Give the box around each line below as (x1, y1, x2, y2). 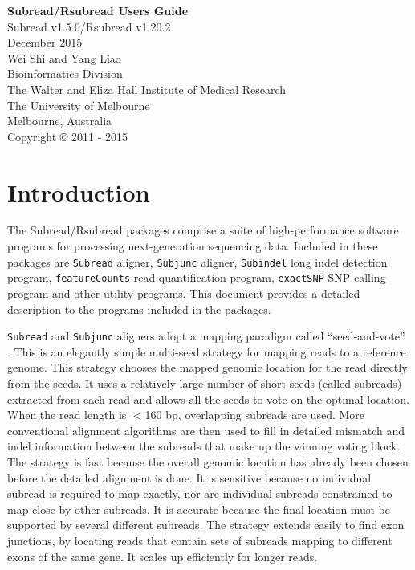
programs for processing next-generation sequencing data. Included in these (7, 238, 378, 254)
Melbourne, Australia (7, 112, 112, 129)
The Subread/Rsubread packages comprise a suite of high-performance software (7, 222, 399, 238)
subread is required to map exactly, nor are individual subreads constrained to (7, 485, 393, 502)
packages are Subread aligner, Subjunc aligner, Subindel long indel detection (7, 253, 388, 270)
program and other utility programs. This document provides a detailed (7, 284, 360, 301)
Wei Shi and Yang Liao (7, 49, 121, 66)
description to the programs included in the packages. (7, 300, 271, 317)
